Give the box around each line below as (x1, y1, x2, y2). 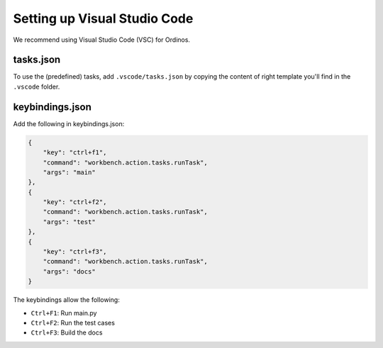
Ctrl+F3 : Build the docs (30, 328, 103, 337)
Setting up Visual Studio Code (13, 11, 194, 26)
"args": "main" (43, 168, 96, 176)
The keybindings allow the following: (13, 296, 120, 304)
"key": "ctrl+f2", (43, 198, 107, 206)
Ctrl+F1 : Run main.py (30, 308, 97, 317)
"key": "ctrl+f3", (43, 248, 107, 256)
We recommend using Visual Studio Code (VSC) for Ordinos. (13, 35, 191, 44)
